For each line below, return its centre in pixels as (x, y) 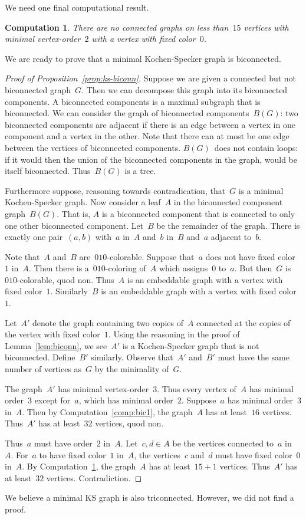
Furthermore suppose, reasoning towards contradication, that (115, 190)
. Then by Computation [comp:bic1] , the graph (107, 411)
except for (52, 400)
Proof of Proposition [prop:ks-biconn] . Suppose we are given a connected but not (151, 78)
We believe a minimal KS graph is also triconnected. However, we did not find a (149, 497)
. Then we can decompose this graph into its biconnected (185, 89)
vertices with (266, 27)
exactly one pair (34, 237)
